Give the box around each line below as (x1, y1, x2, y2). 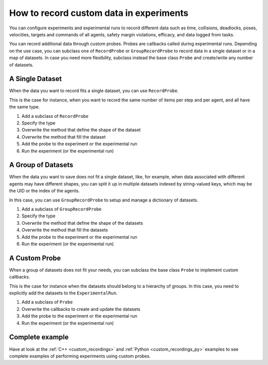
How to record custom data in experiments (9, 7, 189, 18)
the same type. (9, 104, 40, 110)
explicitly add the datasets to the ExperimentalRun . (9, 290, 118, 296)
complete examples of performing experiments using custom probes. (9, 353, 151, 359)
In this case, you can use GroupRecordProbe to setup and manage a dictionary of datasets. (9, 197, 199, 203)
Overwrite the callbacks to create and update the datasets (21, 306, 141, 312)
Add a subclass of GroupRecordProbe (21, 206, 102, 212)
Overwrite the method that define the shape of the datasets (21, 220, 143, 226)
